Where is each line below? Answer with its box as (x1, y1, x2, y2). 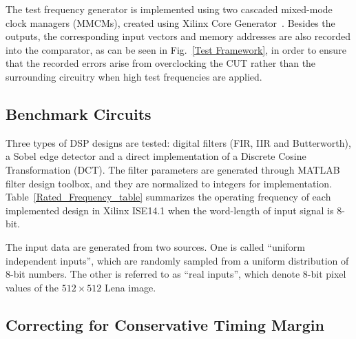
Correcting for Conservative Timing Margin (6, 314, 324, 335)
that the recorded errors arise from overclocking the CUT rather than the (6, 56, 316, 70)
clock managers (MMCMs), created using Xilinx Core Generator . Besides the (6, 15, 335, 30)
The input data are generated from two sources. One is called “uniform (6, 239, 305, 254)
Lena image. (104, 280, 156, 294)
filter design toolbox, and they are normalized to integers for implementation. (6, 176, 333, 190)
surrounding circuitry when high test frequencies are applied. (6, 69, 262, 83)
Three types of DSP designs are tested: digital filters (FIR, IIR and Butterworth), (6, 135, 351, 150)
